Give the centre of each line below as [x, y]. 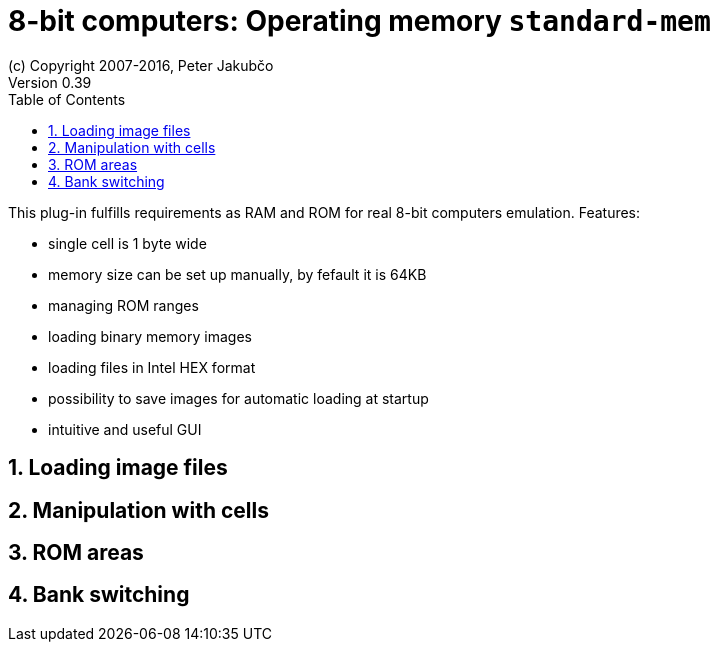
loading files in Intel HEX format [152, 367]
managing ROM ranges [123, 305]
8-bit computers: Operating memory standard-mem [359, 21]
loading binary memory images [150, 336]
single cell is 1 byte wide [127, 243]
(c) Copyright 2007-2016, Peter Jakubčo [141, 65]
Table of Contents [67, 99]
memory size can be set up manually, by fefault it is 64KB [237, 274]
